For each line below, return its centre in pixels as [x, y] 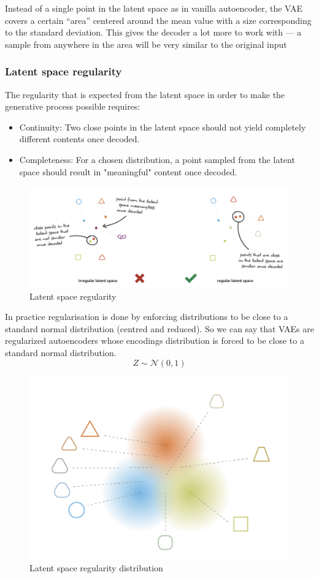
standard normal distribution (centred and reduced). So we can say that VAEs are [159, 328]
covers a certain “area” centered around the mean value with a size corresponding [158, 20]
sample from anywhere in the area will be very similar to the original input [146, 44]
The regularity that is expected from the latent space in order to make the [145, 94]
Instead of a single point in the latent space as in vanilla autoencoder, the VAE [154, 8]
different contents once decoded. [79, 139]
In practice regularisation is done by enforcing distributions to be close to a [147, 317]
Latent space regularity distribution [96, 568]
